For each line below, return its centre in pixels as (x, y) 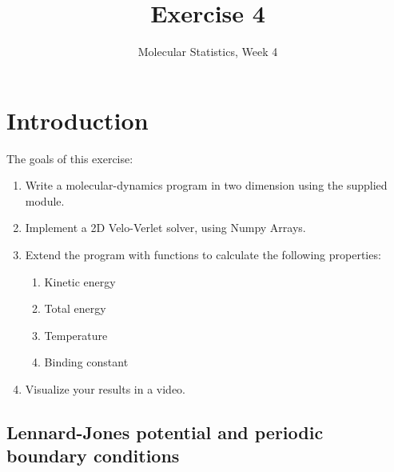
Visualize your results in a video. (105, 389)
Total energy (75, 308)
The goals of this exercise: (70, 158)
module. (45, 200)
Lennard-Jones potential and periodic (165, 432)
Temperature (76, 335)
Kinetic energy (80, 281)
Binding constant (86, 362)
